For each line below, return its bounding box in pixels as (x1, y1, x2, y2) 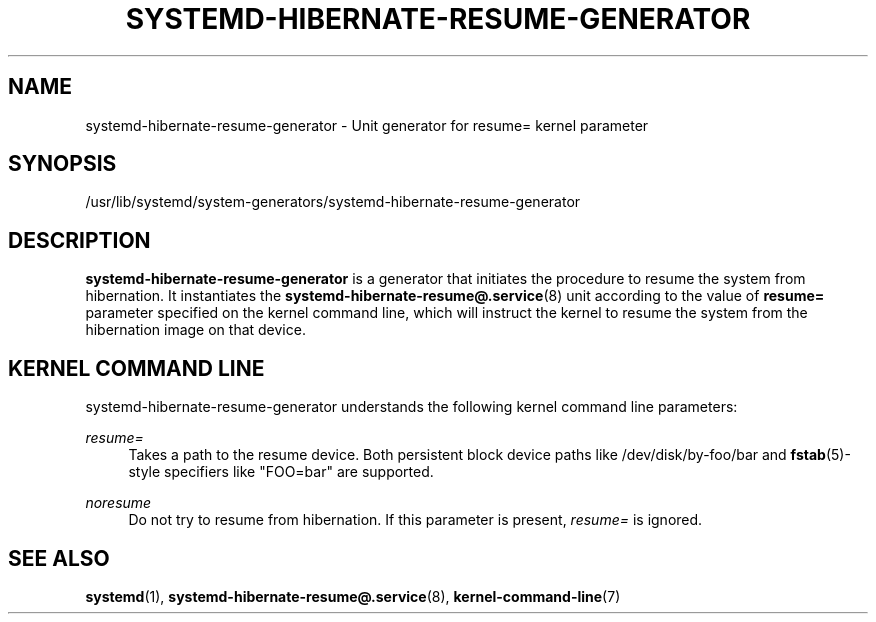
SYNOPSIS (8, 151, 117, 177)
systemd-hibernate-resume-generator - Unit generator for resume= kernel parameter (85, 116, 649, 134)
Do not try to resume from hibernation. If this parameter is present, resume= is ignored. (128, 511, 703, 529)
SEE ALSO (8, 545, 110, 571)
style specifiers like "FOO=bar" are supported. (128, 463, 434, 481)
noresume (85, 494, 152, 512)
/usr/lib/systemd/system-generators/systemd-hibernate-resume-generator (85, 193, 581, 211)
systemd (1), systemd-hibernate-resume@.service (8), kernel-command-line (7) (85, 587, 621, 605)
